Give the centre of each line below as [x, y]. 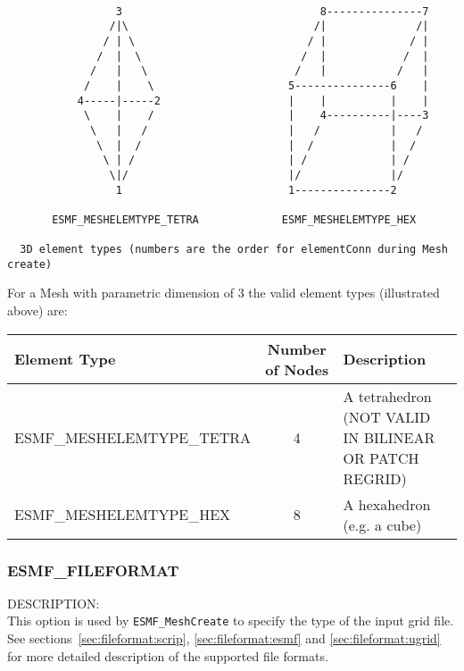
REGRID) [375, 478]
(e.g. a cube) [382, 524]
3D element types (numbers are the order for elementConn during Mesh [234, 250]
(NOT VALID [387, 416]
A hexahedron [387, 504]
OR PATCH [381, 457]
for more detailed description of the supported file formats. [168, 655]
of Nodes [297, 369]
